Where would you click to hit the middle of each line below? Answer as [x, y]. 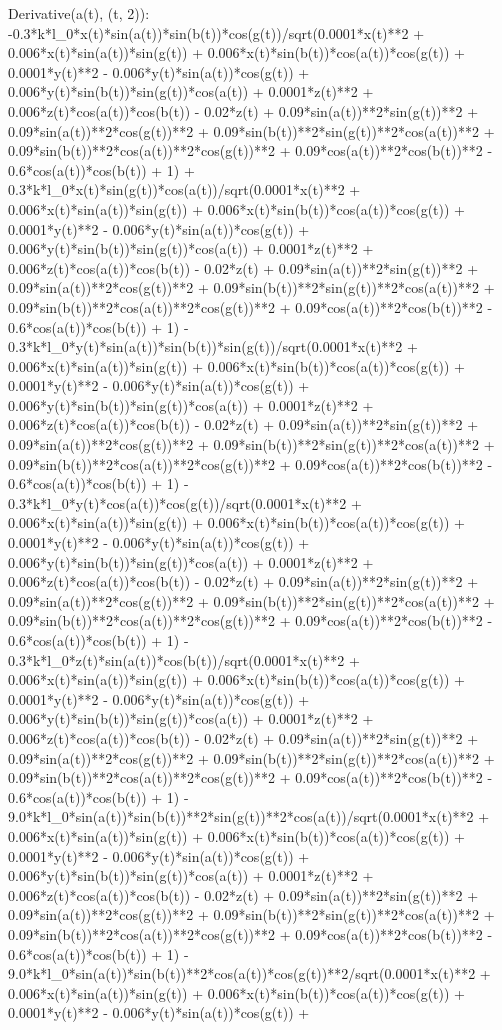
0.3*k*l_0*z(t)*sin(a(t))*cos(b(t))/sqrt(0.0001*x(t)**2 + [184, 659]
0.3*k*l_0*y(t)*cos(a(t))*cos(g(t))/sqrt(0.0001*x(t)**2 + [185, 502]
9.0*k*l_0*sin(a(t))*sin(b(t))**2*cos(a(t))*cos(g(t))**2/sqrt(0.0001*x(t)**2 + [249, 973]
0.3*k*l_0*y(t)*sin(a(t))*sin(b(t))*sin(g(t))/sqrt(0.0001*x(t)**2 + [213, 346]
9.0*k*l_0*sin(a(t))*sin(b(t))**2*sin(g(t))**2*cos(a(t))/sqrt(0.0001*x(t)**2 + [249, 816]
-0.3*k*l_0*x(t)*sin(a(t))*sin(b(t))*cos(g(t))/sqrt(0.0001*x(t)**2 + [216, 32]
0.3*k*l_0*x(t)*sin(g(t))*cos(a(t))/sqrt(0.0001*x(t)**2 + [184, 189]
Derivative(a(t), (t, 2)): [79, 13]
